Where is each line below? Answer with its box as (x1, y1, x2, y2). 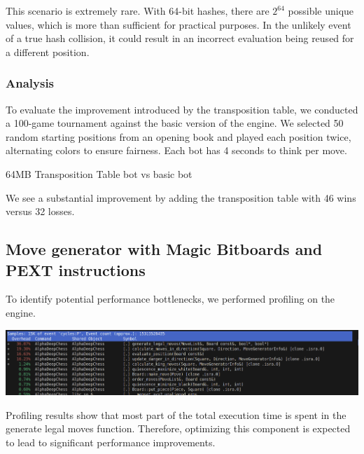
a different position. (6, 44, 90, 59)
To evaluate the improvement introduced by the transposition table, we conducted (6, 102, 358, 116)
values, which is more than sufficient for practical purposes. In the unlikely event (6, 17, 351, 32)
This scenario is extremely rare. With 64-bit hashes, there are (6, 4, 269, 18)
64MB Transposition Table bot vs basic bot (6, 166, 192, 181)
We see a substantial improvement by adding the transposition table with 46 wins (6, 190, 356, 205)
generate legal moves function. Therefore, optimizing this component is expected (6, 421, 351, 436)
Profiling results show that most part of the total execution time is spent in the (6, 407, 346, 422)
